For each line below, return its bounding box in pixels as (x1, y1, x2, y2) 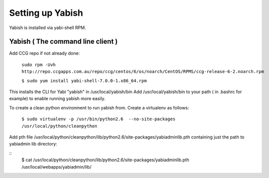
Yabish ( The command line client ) (9, 37, 118, 46)
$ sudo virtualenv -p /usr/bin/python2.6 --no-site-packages (21, 116, 176, 122)
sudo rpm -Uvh (21, 62, 56, 68)
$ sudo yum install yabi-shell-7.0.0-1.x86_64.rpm (21, 78, 147, 83)
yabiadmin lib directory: (9, 141, 57, 147)
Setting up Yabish (9, 7, 84, 18)
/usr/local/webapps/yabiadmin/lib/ (21, 164, 91, 170)
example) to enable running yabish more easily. (9, 96, 106, 102)
